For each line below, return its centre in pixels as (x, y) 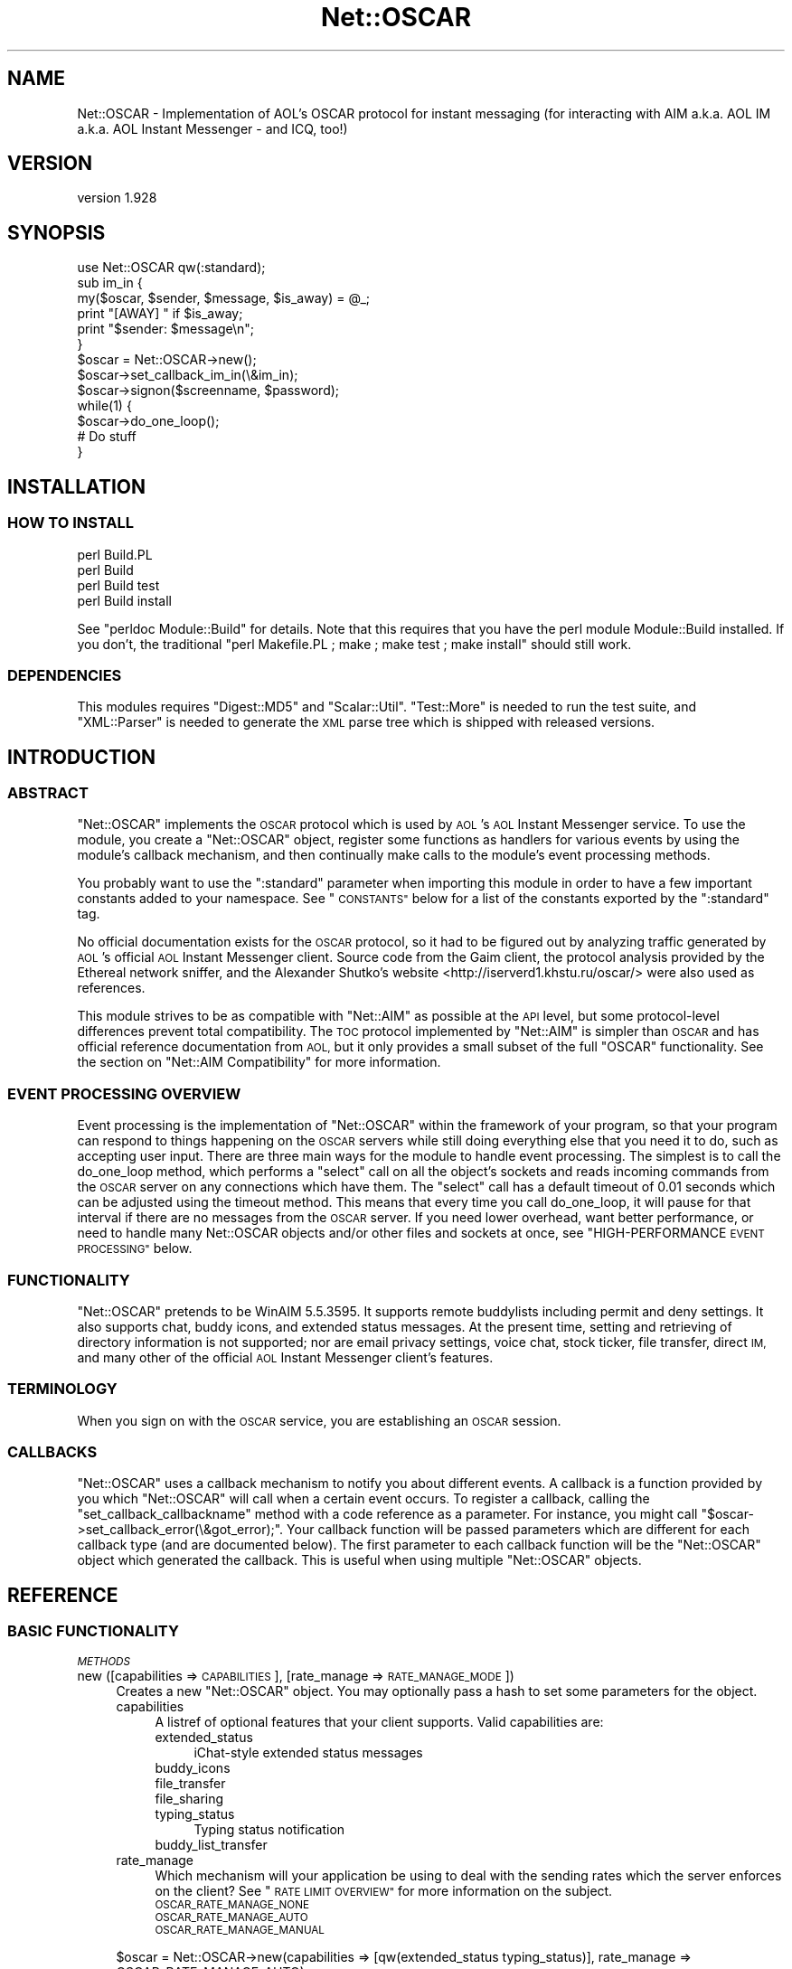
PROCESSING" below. (135, 1248)
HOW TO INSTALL (71, 523)
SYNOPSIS (57, 232)
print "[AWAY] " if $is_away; (160, 314)
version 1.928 (117, 198)
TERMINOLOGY (62, 1389)
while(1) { (104, 406)
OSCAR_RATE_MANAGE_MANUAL (240, 1930)
